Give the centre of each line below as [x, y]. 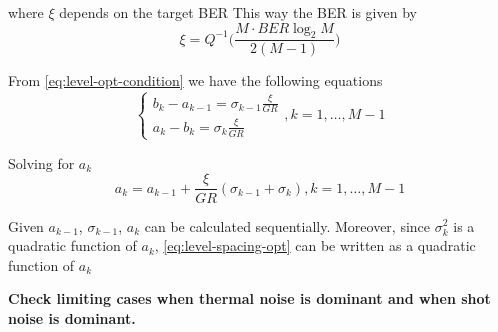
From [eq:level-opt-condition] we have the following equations [195, 80]
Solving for [41, 162]
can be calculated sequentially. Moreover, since [287, 225]
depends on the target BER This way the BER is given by [238, 12]
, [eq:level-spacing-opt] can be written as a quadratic [315, 245]
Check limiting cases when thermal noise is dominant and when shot [249, 298]
